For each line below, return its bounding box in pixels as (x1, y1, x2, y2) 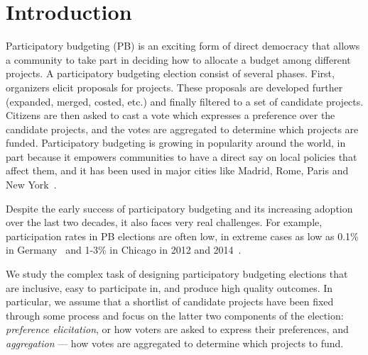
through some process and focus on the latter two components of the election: (6, 308, 344, 322)
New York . (6, 177, 57, 192)
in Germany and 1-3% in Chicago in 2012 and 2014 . (6, 242, 242, 257)
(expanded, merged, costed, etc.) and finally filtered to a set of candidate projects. (6, 94, 364, 108)
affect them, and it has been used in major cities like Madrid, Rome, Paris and (6, 163, 349, 178)
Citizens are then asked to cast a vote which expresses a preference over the (6, 108, 335, 123)
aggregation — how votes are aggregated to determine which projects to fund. (6, 336, 344, 350)
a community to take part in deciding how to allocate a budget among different (6, 52, 351, 67)
